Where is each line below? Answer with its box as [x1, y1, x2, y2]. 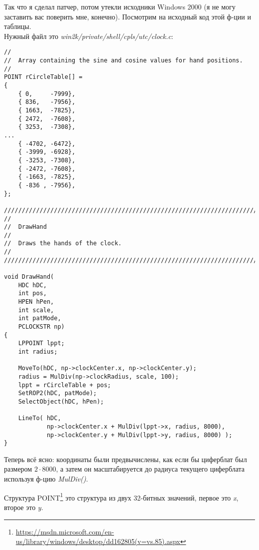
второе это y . [4, 502, 43, 512]
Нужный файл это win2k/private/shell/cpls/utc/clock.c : [4, 30, 173, 41]
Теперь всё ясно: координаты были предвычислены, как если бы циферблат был [4, 454, 247, 464]
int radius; [18, 348, 58, 355]
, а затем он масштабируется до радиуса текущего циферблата [56, 464, 245, 474]
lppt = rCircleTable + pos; [18, 381, 111, 389]
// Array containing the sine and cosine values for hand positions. [4, 57, 243, 64]
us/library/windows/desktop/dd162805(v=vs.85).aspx [15, 536, 180, 547]
